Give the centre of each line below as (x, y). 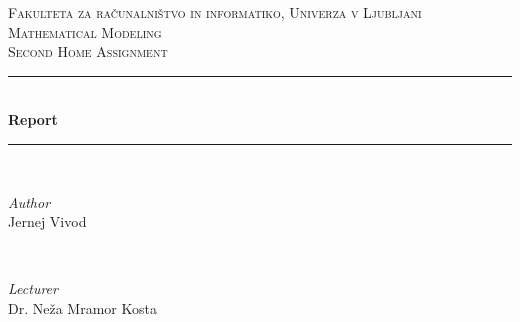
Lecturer (33, 288)
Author (29, 201)
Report (33, 119)
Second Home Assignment (88, 51)
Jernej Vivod (47, 221)
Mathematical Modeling (85, 31)
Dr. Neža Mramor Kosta (82, 307)
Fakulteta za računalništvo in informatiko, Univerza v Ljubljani (215, 12)
